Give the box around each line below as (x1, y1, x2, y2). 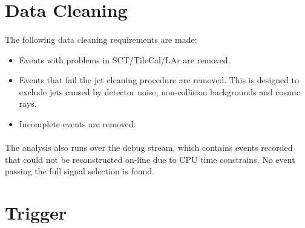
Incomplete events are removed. (19, 117, 136, 130)
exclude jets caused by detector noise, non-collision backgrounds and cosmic (19, 85, 300, 98)
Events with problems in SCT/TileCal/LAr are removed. (19, 53, 231, 66)
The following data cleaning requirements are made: (5, 33, 197, 45)
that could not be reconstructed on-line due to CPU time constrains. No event (5, 153, 295, 165)
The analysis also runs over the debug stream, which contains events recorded (5, 141, 293, 154)
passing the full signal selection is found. (5, 165, 154, 177)
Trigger (5, 200, 67, 225)
